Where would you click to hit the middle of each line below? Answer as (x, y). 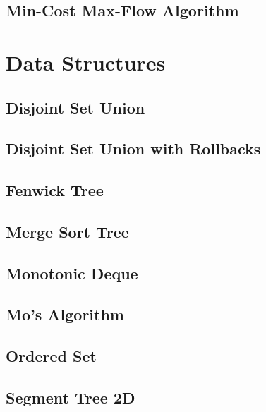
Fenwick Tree (55, 190)
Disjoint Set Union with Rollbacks (133, 149)
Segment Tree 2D (71, 398)
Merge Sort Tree (67, 231)
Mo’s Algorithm (65, 314)
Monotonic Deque (72, 273)
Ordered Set (51, 356)
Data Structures (86, 62)
